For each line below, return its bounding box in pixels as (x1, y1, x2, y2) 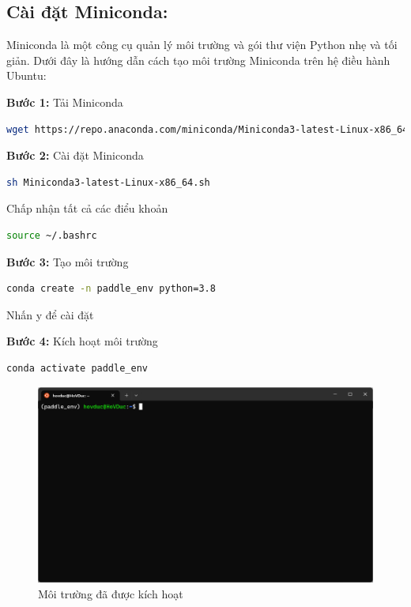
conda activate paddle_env (6, 362, 148, 374)
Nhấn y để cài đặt (6, 306, 94, 322)
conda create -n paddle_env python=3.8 (6, 283, 216, 295)
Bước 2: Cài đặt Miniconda (6, 147, 144, 164)
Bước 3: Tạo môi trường (6, 253, 129, 270)
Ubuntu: (6, 67, 47, 84)
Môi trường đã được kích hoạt (38, 585, 183, 601)
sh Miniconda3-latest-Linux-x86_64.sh (6, 176, 210, 188)
